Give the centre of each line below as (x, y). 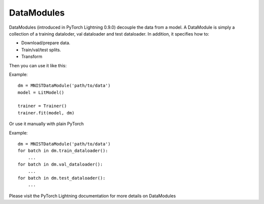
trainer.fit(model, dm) (46, 113)
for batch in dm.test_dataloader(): (62, 178)
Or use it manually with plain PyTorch (46, 124)
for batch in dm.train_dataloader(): (63, 151)
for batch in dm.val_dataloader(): (60, 165)
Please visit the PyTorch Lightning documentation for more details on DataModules (92, 196)
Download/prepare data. (46, 43)
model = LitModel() (41, 92)
